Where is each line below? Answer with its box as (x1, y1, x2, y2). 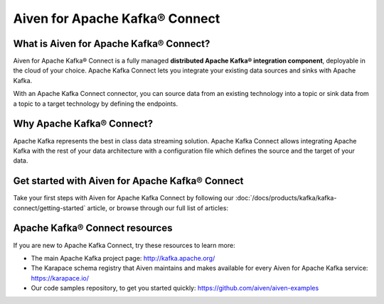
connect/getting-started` (13, 203, 86, 212)
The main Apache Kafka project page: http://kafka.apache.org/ (31, 254, 215, 262)
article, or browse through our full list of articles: (87, 203, 229, 212)
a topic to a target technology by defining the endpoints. (13, 99, 178, 108)
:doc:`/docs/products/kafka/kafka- (235, 194, 337, 202)
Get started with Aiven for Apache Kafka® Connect (13, 175, 244, 188)
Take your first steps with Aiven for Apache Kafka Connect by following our (13, 194, 234, 202)
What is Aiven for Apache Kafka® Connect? (13, 38, 210, 50)
